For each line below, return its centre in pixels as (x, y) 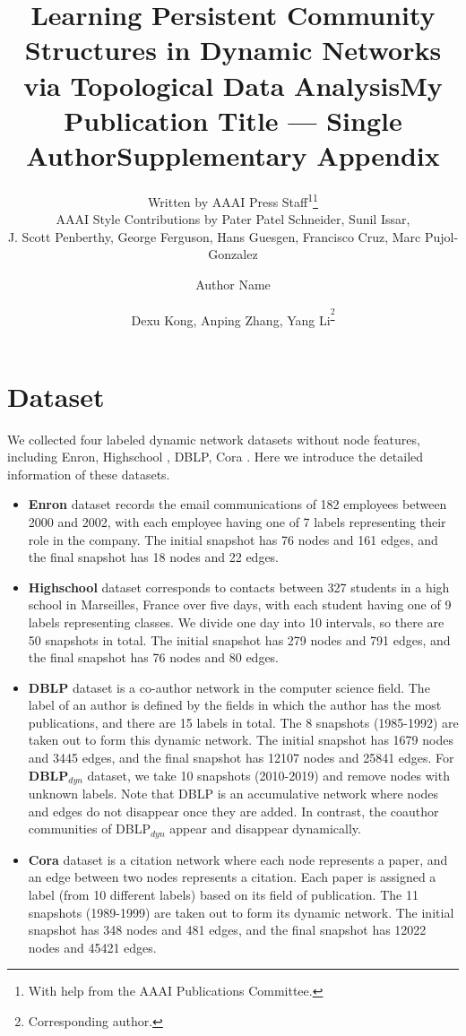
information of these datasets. (89, 474)
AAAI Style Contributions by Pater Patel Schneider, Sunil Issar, (233, 219)
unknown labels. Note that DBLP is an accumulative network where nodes (233, 794)
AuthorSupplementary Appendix (233, 155)
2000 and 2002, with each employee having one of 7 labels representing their (237, 521)
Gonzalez (233, 254)
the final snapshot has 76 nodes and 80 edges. (154, 657)
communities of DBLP (89, 829)
